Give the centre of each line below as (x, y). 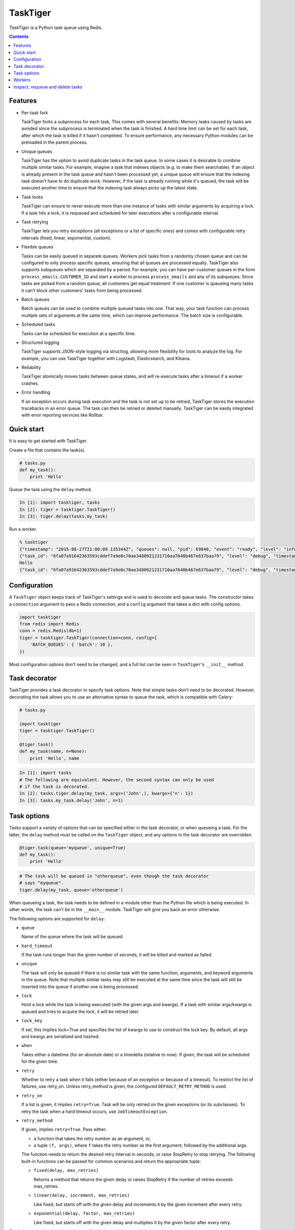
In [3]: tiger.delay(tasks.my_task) (64, 516)
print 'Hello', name (55, 758)
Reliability (31, 368)
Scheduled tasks (38, 324)
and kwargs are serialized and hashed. (61, 1036)
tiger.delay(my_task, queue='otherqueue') (71, 890)
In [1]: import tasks (45, 773)
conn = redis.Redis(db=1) (51, 631)
